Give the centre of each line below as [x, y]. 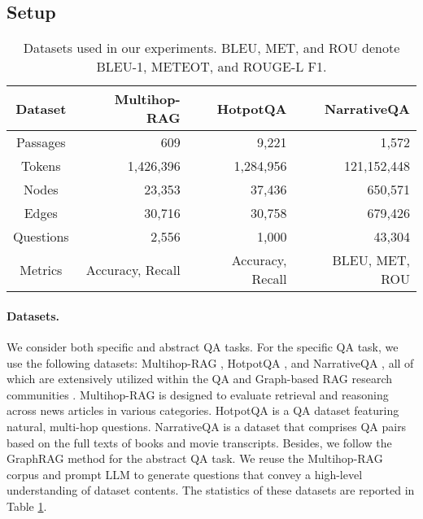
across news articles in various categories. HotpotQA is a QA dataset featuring [203, 410]
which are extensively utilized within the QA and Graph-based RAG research [200, 379]
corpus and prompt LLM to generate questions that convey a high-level [185, 474]
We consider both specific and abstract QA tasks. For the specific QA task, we [203, 347]
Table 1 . [27, 506]
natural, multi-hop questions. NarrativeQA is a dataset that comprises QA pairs [207, 426]
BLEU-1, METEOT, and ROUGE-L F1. [211, 67]
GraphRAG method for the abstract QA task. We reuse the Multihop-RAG [195, 458]
